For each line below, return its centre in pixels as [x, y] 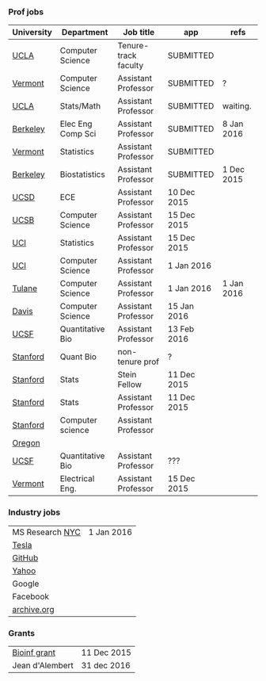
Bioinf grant [34, 652]
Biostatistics [82, 174]
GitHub [25, 557]
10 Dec [181, 193]
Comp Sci [78, 134]
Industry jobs [34, 512]
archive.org [33, 609]
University [32, 33]
